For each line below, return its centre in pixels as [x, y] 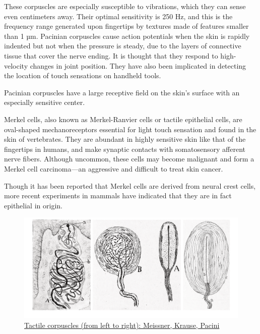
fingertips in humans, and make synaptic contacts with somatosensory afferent [125, 149]
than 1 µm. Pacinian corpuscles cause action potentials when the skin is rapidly [127, 36]
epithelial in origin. [33, 205]
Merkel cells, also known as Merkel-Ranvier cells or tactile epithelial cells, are [123, 119]
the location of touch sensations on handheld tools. [83, 75]
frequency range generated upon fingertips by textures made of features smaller [126, 26]
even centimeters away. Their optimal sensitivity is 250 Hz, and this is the [118, 16]
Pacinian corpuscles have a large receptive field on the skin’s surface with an [122, 92]
